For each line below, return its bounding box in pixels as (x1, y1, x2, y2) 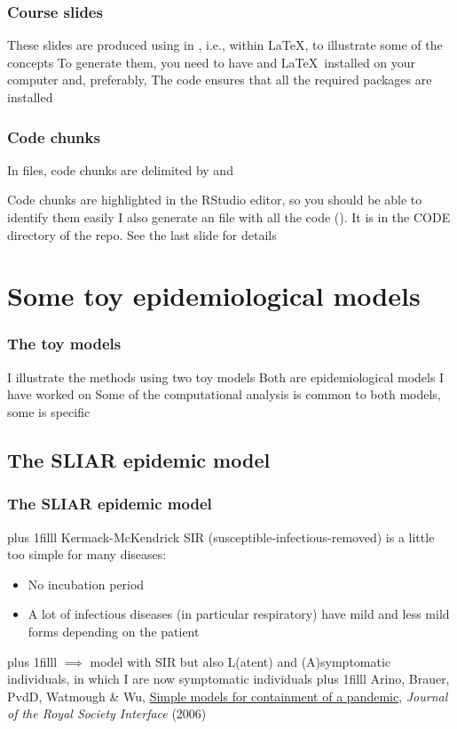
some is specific (7, 402, 91, 421)
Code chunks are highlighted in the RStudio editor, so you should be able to (7, 190, 422, 209)
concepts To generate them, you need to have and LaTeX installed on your (7, 52, 416, 71)
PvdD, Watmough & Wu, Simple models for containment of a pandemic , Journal (7, 686, 448, 705)
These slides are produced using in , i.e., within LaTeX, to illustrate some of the (7, 36, 443, 54)
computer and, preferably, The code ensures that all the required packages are (7, 70, 432, 89)
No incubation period (28, 574, 145, 593)
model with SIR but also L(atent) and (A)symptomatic (90, 652, 391, 670)
